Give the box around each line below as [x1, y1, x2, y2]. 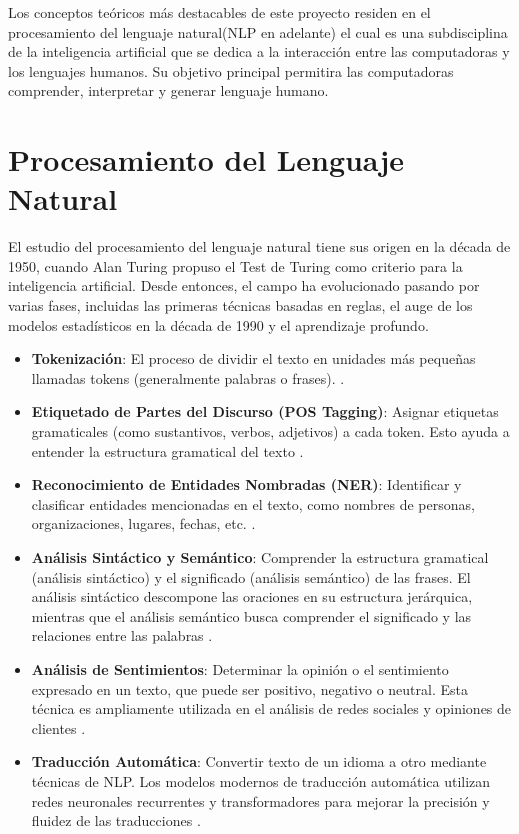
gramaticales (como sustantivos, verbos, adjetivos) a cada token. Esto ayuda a [31, 421, 510, 442]
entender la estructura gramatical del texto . [31, 440, 304, 461]
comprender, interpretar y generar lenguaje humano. [8, 80, 329, 101]
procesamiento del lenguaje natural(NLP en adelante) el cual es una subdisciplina [8, 21, 508, 42]
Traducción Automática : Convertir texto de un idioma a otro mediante [31, 751, 487, 772]
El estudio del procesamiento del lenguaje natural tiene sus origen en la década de [8, 236, 511, 257]
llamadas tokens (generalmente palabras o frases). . [31, 367, 345, 388]
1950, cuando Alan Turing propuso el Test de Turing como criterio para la [8, 255, 463, 276]
